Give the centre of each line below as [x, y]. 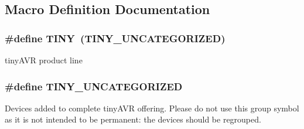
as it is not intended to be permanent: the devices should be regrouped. [133, 119]
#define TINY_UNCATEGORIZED [94, 86]
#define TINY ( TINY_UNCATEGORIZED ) [115, 38]
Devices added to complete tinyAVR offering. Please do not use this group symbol [152, 108]
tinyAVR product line [44, 60]
